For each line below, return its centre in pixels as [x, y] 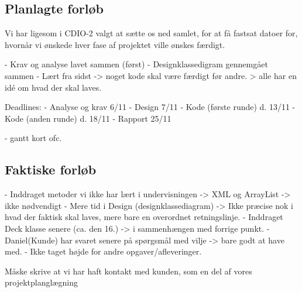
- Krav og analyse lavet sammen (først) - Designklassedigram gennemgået [136, 64]
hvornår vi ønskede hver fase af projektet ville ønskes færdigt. [115, 44]
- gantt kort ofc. [33, 138]
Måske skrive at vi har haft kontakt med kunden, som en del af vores [128, 271]
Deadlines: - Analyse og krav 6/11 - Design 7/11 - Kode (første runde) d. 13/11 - [150, 107]
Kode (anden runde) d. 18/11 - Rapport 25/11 [88, 118]
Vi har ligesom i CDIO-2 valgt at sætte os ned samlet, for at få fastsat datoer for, [151, 33]
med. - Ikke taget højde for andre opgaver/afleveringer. [103, 251]
